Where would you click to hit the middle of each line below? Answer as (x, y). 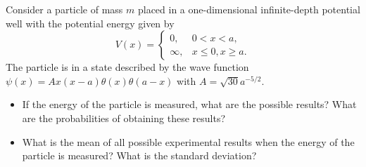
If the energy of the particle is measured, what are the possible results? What (189, 104)
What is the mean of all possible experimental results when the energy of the (188, 141)
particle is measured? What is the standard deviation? (139, 155)
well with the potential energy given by (90, 23)
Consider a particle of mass (64, 9)
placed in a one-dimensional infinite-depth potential (249, 9)
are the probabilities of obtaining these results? (124, 118)
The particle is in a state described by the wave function (127, 67)
